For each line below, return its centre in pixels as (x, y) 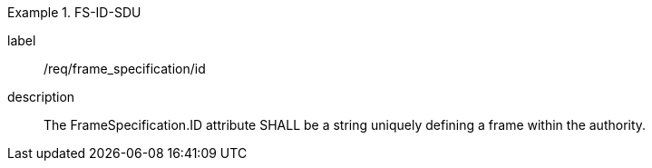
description (41, 97)
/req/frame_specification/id (125, 69)
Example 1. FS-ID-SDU (74, 12)
